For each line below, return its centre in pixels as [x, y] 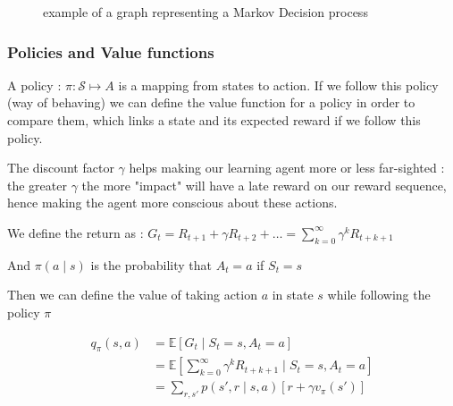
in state [293, 295]
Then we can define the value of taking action [132, 295]
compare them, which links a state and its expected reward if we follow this [214, 120]
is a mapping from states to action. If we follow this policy [278, 85]
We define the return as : [75, 232]
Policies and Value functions [111, 51]
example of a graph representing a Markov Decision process [206, 12]
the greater [37, 185]
